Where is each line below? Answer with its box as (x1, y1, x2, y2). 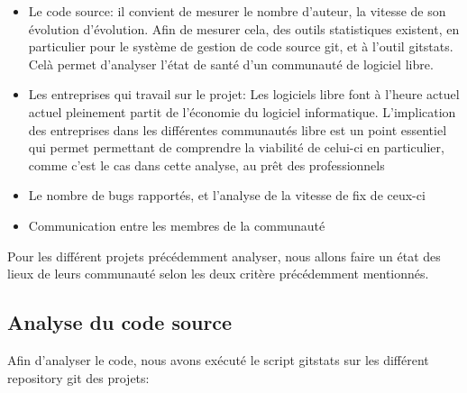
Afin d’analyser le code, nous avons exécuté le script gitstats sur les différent (7, 350, 429, 369)
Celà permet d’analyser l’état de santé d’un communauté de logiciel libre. (28, 54, 434, 73)
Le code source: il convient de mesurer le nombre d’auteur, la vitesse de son (28, 2, 446, 20)
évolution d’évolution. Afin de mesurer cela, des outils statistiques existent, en (28, 19, 460, 38)
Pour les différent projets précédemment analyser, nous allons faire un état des (7, 246, 441, 265)
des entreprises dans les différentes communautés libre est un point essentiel (28, 120, 447, 139)
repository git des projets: (7, 368, 150, 387)
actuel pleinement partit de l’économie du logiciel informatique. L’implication (28, 102, 456, 121)
